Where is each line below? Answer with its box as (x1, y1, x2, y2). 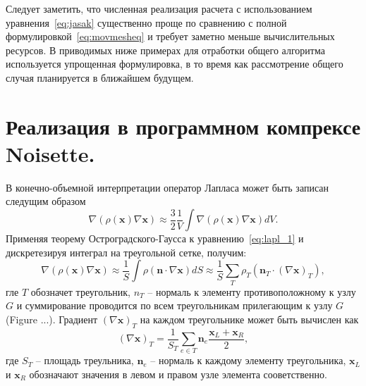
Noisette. (6, 139, 95, 168)
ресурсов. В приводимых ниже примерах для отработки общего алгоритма (6, 42, 325, 57)
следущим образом (6, 194, 86, 208)
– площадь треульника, (35, 353, 134, 368)
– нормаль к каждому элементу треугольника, (150, 353, 346, 368)
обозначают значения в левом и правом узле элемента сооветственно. (29, 366, 327, 381)
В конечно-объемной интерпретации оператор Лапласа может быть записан (6, 180, 329, 194)
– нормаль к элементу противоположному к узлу (147, 284, 356, 299)
